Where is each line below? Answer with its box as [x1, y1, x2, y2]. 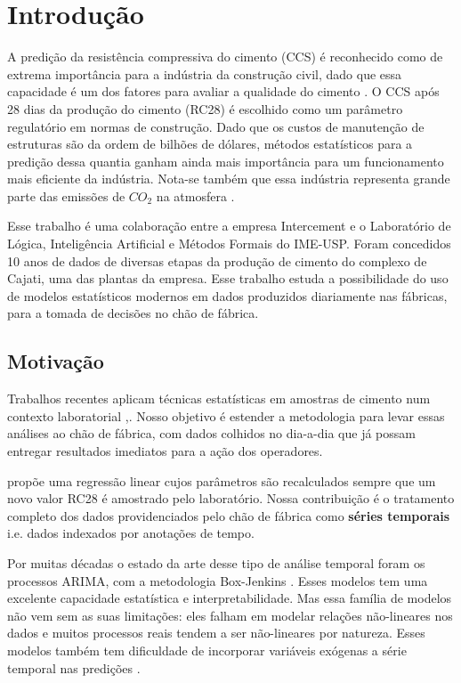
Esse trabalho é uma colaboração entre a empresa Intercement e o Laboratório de [7, 216, 451, 235]
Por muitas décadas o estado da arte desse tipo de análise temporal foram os [7, 553, 425, 572]
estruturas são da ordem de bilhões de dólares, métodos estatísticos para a [7, 134, 413, 153]
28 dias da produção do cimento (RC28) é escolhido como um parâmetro [7, 99, 403, 118]
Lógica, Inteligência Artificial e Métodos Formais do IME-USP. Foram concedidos [7, 234, 451, 253]
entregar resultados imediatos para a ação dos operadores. [7, 442, 323, 460]
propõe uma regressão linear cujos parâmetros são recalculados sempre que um [7, 471, 436, 490]
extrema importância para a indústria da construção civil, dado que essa [7, 64, 402, 83]
